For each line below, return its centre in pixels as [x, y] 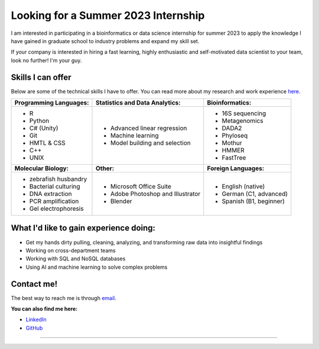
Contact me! [34, 284]
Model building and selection [151, 143]
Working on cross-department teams [71, 250]
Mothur [232, 143]
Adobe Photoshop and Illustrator [155, 194]
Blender [121, 201]
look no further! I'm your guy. [46, 60]
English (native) [243, 187]
